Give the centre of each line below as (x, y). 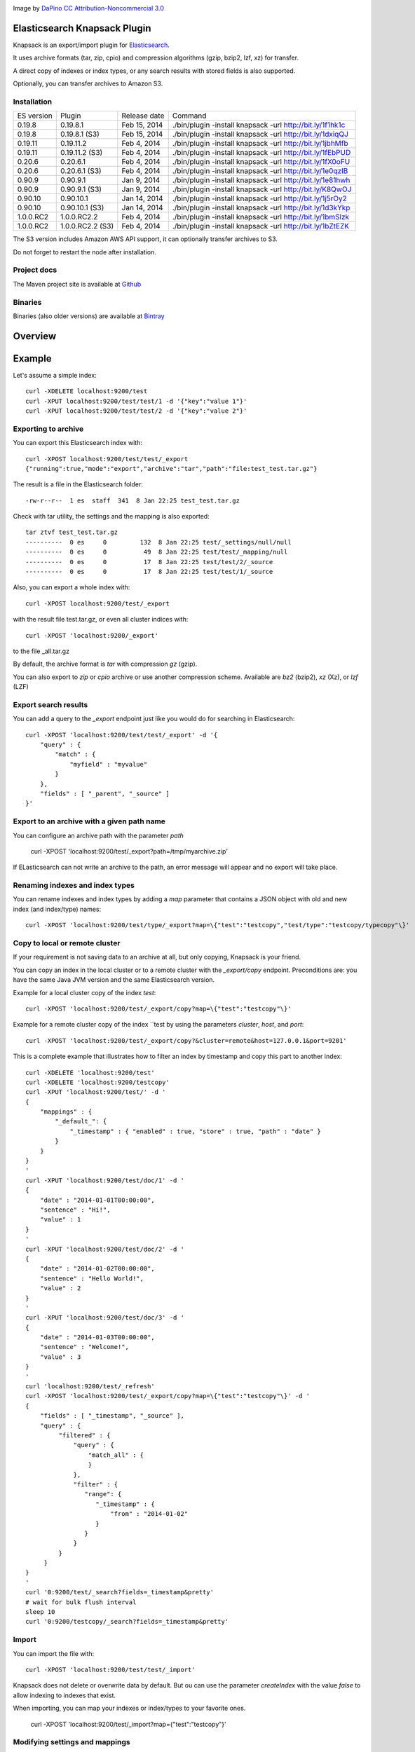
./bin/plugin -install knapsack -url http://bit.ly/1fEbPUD (261, 153)
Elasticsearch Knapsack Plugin (82, 28)
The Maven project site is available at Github (77, 284)
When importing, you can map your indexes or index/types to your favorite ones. (129, 1708)
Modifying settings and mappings (72, 1742)
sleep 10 (40, 1612)
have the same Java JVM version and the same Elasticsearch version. (114, 980)
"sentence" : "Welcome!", (84, 1347)
